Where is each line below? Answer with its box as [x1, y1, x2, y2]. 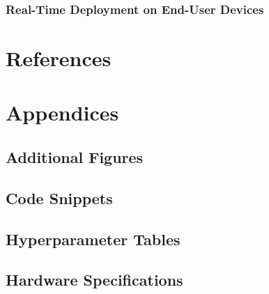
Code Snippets [6, 187, 113, 208]
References [6, 44, 112, 72]
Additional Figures [6, 146, 144, 167]
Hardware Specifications [6, 269, 183, 291]
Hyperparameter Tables [6, 228, 180, 249]
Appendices [6, 98, 119, 127]
